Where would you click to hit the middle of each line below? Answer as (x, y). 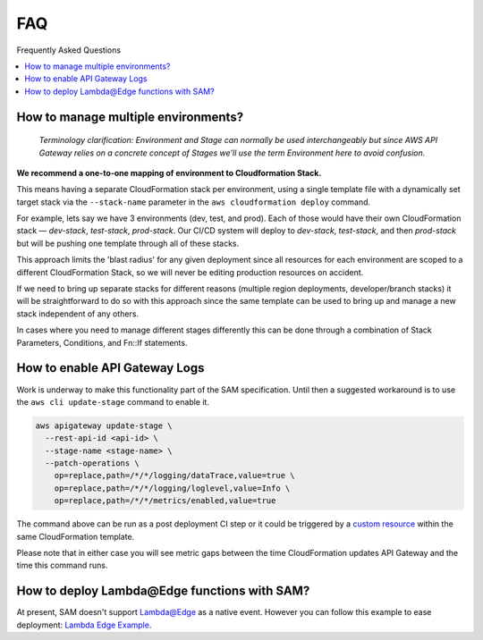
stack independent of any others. (77, 314)
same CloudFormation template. (76, 536)
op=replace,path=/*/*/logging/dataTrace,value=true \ (174, 476)
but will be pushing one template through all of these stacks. (128, 243)
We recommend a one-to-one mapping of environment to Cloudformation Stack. (169, 173)
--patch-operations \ (93, 463)
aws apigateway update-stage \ (104, 425)
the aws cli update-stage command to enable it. (113, 401)
